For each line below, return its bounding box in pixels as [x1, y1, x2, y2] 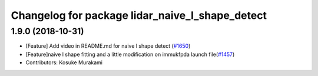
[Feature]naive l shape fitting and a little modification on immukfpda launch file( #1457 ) [25, 51, 235, 58]
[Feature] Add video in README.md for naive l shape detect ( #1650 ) [25, 42, 191, 49]
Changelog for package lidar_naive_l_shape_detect [11, 9, 267, 22]
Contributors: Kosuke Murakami [25, 59, 103, 66]
